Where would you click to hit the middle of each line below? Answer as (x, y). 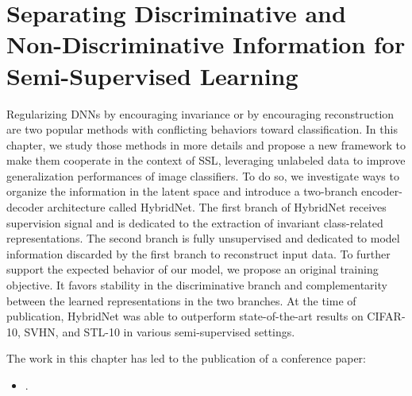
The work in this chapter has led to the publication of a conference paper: (186, 358)
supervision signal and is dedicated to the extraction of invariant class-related (195, 222)
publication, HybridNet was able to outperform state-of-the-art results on (185, 316)
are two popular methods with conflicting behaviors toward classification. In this (202, 129)
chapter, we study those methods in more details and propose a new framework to (206, 144)
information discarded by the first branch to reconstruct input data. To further (198, 253)
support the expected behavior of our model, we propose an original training (193, 269)
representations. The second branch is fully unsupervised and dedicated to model (203, 238)
